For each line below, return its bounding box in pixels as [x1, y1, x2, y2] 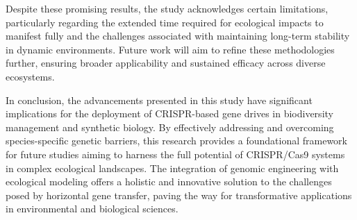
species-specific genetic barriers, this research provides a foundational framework [6, 133, 347, 148]
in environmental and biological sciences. [6, 201, 178, 216]
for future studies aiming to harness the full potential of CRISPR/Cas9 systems [6, 146, 345, 161]
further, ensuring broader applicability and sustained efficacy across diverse [6, 56, 326, 70]
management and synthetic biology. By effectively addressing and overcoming [6, 119, 334, 134]
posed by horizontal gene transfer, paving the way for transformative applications [6, 187, 352, 202]
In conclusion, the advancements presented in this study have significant [6, 92, 313, 107]
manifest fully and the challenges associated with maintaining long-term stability [6, 28, 350, 43]
